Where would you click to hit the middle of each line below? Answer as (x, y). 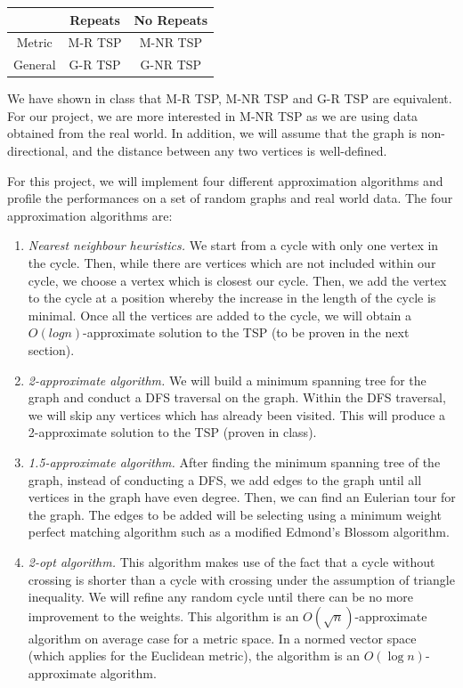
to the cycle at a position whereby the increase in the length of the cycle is (232, 298)
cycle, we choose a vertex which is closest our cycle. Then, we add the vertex (237, 280)
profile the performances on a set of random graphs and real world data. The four (230, 198)
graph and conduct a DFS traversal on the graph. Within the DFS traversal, (237, 397)
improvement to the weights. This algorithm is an (163, 615)
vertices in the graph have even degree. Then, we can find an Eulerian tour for (242, 497)
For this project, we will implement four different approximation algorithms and (225, 180)
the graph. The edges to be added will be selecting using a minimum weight (235, 514)
